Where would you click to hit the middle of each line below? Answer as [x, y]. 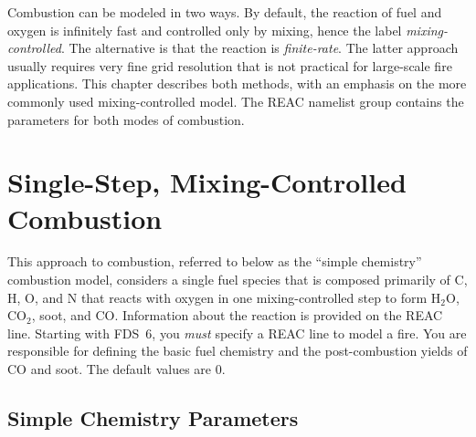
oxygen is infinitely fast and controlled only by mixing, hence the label [205, 30]
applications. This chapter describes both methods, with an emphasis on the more [237, 83]
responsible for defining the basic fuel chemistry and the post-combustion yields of [238, 351]
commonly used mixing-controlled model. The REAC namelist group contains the [236, 101]
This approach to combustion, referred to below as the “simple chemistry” [215, 261]
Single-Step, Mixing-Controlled [207, 182]
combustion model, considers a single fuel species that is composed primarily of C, [238, 280]
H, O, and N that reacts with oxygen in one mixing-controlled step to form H [224, 297]
